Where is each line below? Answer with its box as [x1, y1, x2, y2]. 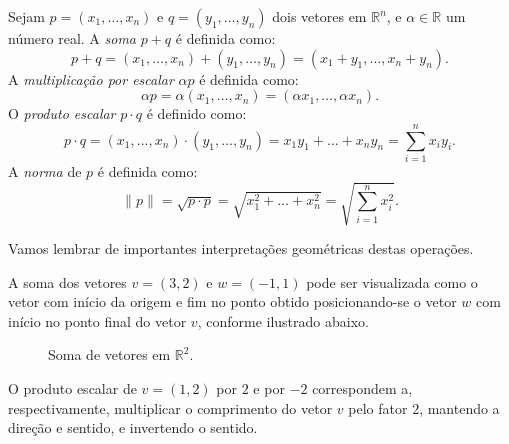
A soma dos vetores [8, 271, 127, 292]
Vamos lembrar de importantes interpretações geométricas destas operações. [8, 238, 474, 259]
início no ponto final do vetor [8, 310, 187, 331]
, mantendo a [419, 397, 500, 418]
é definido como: [146, 103, 247, 124]
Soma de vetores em [48, 344, 171, 365]
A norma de [8, 160, 82, 181]
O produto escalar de [8, 378, 137, 399]
